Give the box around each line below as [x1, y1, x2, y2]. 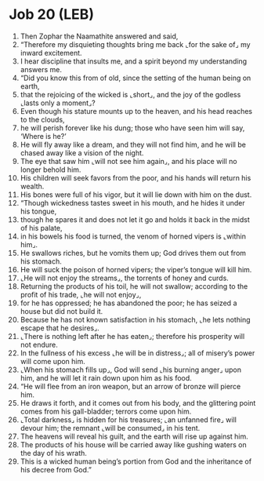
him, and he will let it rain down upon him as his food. [20, 373, 193, 382]
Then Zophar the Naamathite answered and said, [20, 31, 179, 41]
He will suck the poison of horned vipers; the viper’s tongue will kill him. [20, 264, 252, 274]
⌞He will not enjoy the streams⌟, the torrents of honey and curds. [20, 273, 230, 282]
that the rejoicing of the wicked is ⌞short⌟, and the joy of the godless [20, 89, 241, 99]
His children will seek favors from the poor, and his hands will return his [20, 173, 251, 182]
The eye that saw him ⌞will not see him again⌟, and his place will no [20, 156, 237, 166]
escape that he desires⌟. [20, 323, 100, 333]
